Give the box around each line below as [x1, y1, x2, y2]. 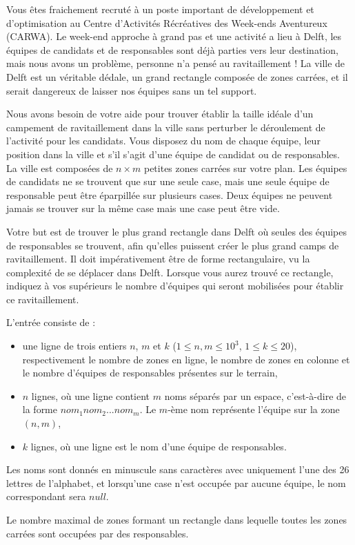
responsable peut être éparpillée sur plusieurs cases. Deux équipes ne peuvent [6, 187, 333, 202]
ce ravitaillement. [6, 291, 79, 306]
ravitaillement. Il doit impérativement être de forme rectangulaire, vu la [6, 251, 310, 266]
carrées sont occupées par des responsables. [6, 526, 189, 540]
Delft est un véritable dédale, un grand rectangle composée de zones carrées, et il [6, 69, 348, 84]
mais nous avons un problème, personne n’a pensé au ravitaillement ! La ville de [6, 56, 345, 70]
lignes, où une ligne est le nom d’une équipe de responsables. [30, 439, 287, 453]
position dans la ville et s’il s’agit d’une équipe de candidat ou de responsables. [6, 146, 340, 161]
